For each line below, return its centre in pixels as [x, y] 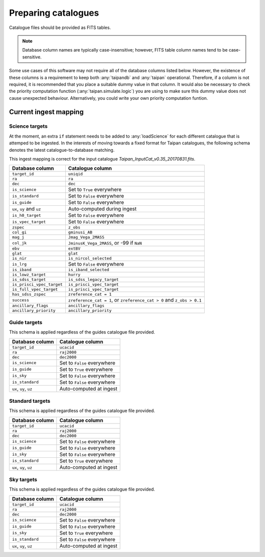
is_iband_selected [89, 270]
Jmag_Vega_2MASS [86, 237]
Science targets [28, 126]
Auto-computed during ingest [102, 209]
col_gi [19, 233]
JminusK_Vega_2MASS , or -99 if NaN [105, 243]
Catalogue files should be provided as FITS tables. [60, 28]
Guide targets [26, 322]
